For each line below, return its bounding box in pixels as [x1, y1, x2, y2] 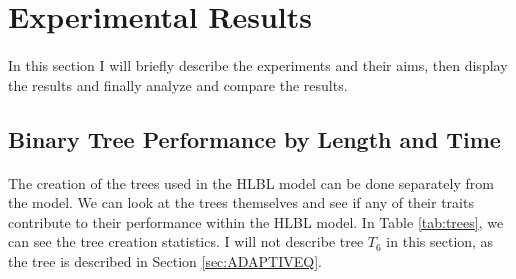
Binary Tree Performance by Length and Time [8, 123, 501, 154]
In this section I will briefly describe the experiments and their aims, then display [8, 54, 508, 75]
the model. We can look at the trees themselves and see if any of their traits [8, 192, 474, 213]
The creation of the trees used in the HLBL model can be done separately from [8, 172, 494, 193]
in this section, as [386, 231, 494, 252]
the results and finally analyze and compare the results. [8, 74, 348, 95]
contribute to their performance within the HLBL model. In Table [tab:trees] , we [8, 211, 504, 232]
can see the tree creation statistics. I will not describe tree [8, 231, 364, 252]
